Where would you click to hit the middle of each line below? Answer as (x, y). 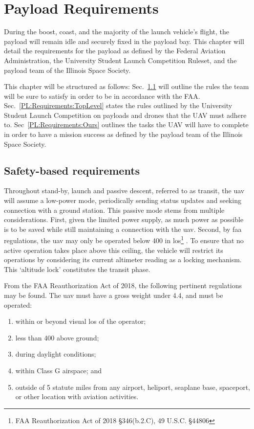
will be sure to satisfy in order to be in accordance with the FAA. (102, 96)
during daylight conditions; (56, 354)
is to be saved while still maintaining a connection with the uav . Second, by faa (123, 229)
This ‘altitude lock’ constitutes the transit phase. (77, 269)
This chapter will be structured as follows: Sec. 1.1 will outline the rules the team (127, 86)
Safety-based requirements (72, 170)
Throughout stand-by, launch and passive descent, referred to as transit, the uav (124, 191)
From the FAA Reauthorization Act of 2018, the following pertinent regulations (123, 285)
